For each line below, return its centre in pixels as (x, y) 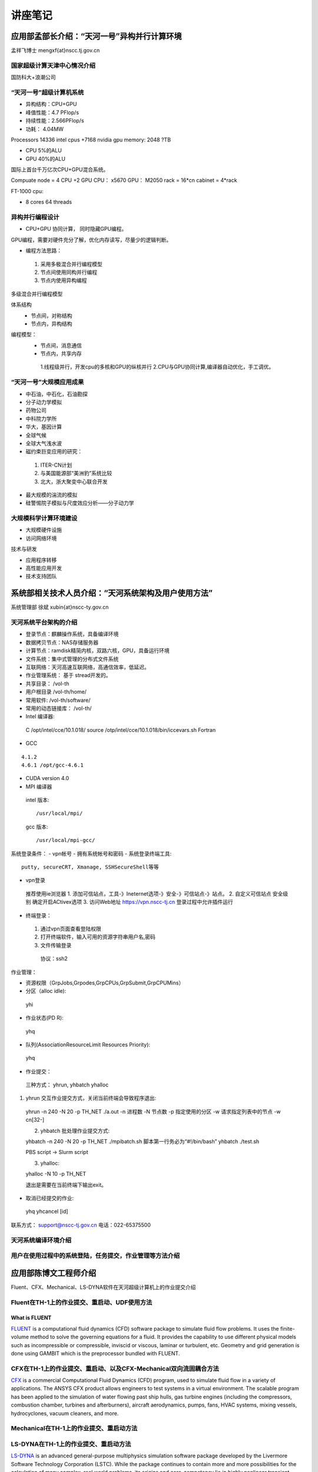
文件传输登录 (56, 945)
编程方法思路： (44, 251)
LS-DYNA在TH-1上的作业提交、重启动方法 (71, 1444)
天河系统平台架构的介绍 (44, 622)
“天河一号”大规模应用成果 (47, 382)
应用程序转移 (41, 560)
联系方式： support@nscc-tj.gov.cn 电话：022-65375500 (81, 1225)
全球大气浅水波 (44, 443)
